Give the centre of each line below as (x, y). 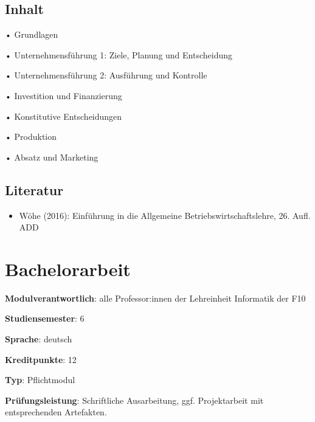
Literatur (34, 189)
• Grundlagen (32, 34)
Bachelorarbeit (68, 268)
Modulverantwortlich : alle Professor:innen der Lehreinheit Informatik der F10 (155, 298)
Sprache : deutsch (39, 339)
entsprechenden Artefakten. (56, 412)
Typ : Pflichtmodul (40, 380)
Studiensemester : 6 (45, 318)
